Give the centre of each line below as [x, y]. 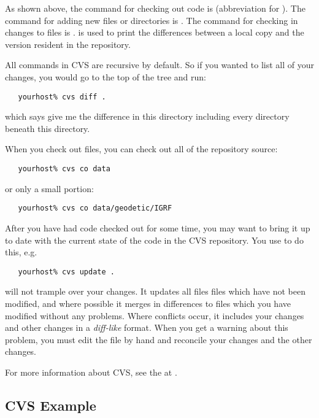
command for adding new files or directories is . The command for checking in [152, 20]
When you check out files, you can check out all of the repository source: [141, 149]
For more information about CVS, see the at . [91, 372]
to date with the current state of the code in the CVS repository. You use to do [154, 240]
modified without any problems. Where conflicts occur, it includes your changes [155, 315]
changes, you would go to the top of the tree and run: [106, 76]
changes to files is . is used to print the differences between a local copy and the [155, 32]
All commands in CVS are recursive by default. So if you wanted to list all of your [159, 65]
